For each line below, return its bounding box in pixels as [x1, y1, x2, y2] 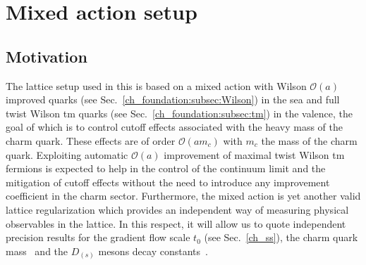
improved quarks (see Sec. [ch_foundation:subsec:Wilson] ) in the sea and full [6, 92, 340, 107]
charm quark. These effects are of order [6, 133, 176, 148]
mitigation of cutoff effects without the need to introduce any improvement [6, 174, 330, 189]
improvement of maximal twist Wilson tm [164, 147, 345, 162]
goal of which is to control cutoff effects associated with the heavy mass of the [6, 119, 343, 134]
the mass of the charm [261, 133, 358, 148]
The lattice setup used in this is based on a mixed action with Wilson [6, 78, 307, 93]
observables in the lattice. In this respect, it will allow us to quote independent [6, 216, 346, 231]
